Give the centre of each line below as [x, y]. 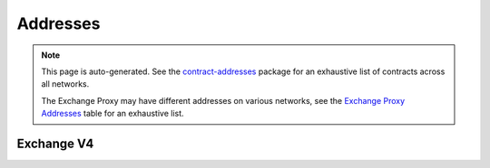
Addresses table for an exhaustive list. [113, 114]
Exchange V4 [55, 143]
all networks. [65, 84]
